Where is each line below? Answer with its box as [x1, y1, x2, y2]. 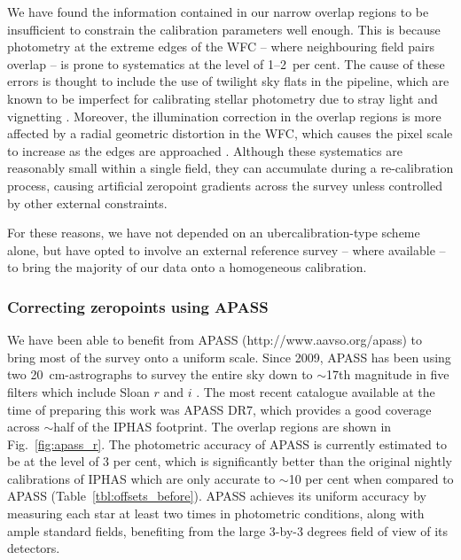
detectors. [7, 539, 60, 557]
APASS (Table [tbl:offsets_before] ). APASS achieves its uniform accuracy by [7, 486, 426, 505]
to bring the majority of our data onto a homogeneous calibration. [7, 258, 367, 276]
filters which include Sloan [7, 382, 150, 401]
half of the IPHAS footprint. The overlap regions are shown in [53, 417, 392, 436]
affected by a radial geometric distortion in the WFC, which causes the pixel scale [7, 124, 453, 143]
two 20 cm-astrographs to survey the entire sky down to [7, 365, 313, 384]
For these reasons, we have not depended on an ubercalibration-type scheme [7, 223, 420, 242]
